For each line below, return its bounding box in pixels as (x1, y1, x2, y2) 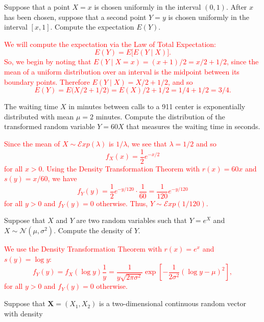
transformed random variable (4, 121, 95, 132)
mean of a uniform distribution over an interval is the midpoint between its (4, 66, 239, 77)
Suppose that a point (4, 2, 70, 12)
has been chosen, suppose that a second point (4, 11, 147, 22)
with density (4, 308, 43, 318)
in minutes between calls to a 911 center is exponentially (68, 101, 246, 112)
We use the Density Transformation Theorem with (4, 243, 162, 254)
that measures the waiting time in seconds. (126, 121, 260, 132)
